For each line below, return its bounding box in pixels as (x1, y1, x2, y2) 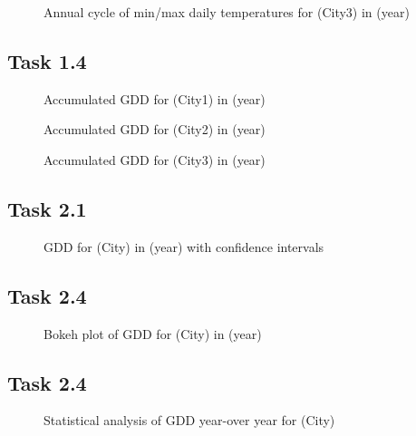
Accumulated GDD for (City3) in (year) (44, 150, 266, 169)
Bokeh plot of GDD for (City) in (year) (44, 324, 262, 343)
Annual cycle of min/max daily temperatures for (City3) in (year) (44, 3, 410, 21)
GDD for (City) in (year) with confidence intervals (44, 237, 324, 256)
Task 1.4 (7, 46, 87, 74)
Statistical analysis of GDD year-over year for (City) (44, 411, 335, 430)
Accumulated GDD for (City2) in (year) (44, 120, 266, 139)
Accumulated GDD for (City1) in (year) (44, 89, 266, 108)
